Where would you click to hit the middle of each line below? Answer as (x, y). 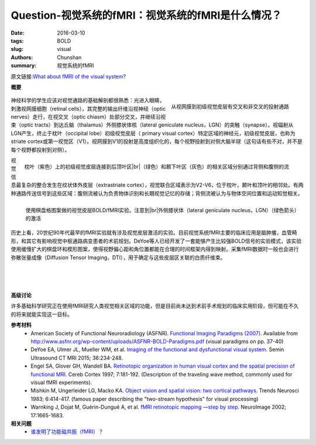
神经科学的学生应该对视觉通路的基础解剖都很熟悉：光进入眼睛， (88, 100)
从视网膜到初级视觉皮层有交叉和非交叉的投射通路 (230, 107)
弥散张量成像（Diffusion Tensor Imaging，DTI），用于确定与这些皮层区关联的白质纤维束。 (118, 257)
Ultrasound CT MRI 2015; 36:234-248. (77, 358)
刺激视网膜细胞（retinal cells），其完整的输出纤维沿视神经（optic (88, 108)
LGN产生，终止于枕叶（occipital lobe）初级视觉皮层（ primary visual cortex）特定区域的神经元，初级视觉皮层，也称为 (153, 133)
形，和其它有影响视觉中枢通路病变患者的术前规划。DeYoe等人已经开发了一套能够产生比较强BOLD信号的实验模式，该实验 (156, 241)
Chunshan (69, 57)
